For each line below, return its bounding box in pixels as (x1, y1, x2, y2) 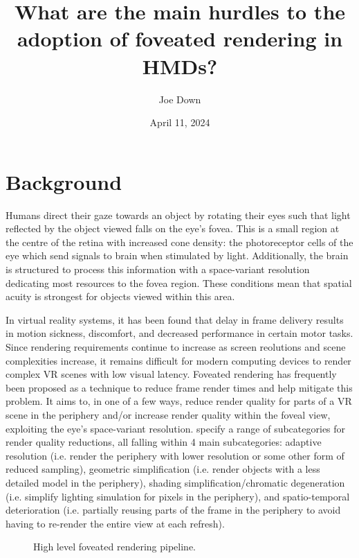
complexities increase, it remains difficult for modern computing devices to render (6, 353, 351, 367)
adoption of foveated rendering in (17, 24, 343, 53)
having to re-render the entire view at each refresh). (6, 516, 225, 530)
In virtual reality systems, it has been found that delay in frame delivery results (6, 312, 344, 326)
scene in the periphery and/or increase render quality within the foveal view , (6, 407, 331, 421)
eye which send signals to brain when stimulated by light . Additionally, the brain (6, 248, 349, 263)
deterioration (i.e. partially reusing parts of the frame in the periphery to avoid (6, 503, 341, 517)
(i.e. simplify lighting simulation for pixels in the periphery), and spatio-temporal (6, 489, 350, 503)
